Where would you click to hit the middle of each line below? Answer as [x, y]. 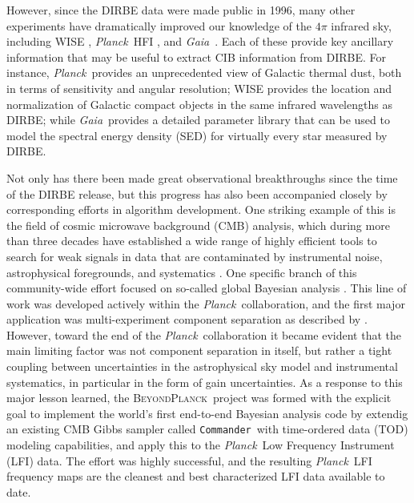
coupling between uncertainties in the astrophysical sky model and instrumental [202, 366]
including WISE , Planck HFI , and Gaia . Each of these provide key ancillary [200, 41]
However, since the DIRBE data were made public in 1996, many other [181, 10]
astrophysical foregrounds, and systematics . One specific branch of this [182, 272]
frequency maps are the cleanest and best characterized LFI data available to [196, 476]
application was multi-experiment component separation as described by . [187, 319]
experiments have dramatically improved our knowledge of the [159, 25]
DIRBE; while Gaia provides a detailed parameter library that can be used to [198, 120]
